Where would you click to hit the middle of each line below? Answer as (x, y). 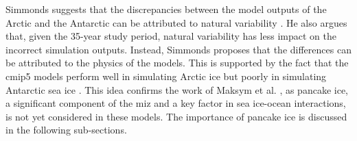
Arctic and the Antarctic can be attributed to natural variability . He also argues (176, 22)
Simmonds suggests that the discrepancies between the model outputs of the (166, 9)
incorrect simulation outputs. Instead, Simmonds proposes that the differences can (178, 49)
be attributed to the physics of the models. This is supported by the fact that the (177, 63)
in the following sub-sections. (66, 130)
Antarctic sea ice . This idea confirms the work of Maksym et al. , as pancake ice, (177, 89)
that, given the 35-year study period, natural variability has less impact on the (171, 36)
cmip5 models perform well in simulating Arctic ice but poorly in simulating (166, 76)
